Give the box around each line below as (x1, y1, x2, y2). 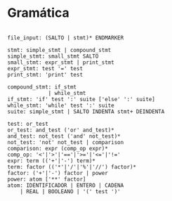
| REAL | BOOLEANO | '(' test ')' (20, 188, 121, 195)
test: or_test (7, 120, 49, 127)
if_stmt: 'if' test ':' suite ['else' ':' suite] (7, 96, 156, 103)
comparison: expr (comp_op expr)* (7, 145, 109, 152)
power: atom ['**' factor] (7, 176, 86, 183)
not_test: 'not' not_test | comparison (7, 138, 124, 145)
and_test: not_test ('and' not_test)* (7, 132, 121, 140)
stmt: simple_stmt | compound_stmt (7, 46, 112, 53)
